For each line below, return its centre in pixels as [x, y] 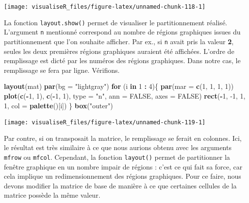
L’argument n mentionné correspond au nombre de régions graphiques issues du [122, 32]
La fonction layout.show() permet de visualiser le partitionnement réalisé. [116, 22]
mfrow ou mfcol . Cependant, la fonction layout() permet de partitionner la [117, 157]
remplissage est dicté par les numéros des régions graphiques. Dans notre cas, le [122, 60]
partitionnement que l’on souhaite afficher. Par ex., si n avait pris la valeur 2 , [119, 41]
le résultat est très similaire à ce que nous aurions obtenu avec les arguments [118, 147]
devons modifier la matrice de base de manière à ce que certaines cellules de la [120, 185]
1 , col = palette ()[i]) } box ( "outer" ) [58, 105]
